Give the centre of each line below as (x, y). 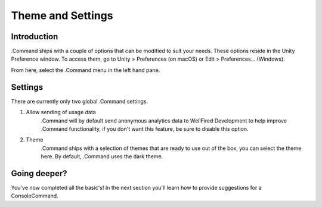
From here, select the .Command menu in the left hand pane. (86, 70)
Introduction (35, 37)
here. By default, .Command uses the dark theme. (102, 156)
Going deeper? (39, 173)
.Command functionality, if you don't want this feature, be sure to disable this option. (145, 128)
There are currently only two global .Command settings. (80, 101)
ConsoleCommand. (35, 196)
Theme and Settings (62, 15)
